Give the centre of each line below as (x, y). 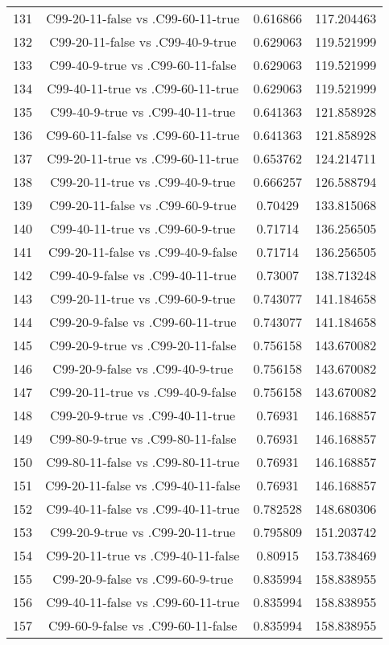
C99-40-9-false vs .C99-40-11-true (143, 275)
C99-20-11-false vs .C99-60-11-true (143, 18)
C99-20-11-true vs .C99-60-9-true (143, 298)
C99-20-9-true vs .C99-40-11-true (143, 415)
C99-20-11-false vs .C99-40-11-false (143, 485)
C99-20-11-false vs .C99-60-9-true (143, 205)
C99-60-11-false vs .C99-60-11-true (143, 135)
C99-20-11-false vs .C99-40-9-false (143, 252)
